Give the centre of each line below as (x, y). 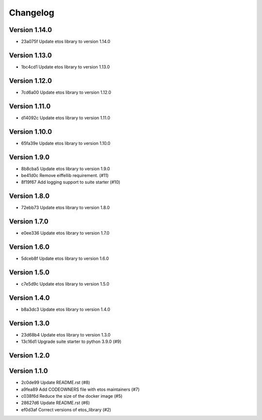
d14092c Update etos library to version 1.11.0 (65, 118)
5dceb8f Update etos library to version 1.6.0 (65, 258)
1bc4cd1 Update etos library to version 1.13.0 (65, 67)
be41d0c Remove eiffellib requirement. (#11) (65, 175)
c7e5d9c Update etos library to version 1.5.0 (65, 284)
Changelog (32, 13)
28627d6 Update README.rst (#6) (56, 403)
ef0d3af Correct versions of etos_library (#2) (66, 409)
